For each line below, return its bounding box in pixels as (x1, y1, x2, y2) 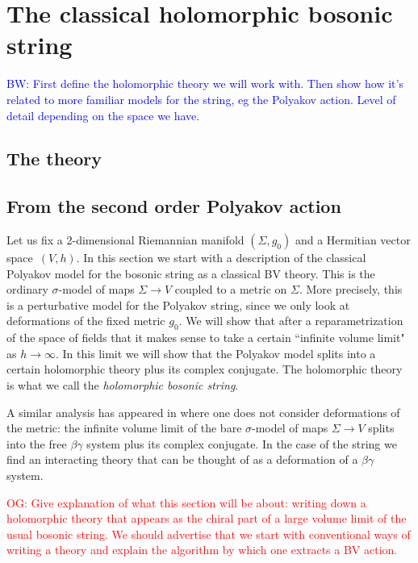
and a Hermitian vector (295, 231, 411, 248)
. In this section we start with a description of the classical (76, 249, 366, 266)
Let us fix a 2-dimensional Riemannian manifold (6, 231, 245, 248)
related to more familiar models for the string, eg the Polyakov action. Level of (6, 90, 396, 107)
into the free (6, 435, 67, 452)
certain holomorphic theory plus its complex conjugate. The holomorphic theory (6, 361, 403, 377)
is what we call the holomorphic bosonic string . (6, 377, 239, 394)
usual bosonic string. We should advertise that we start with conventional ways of (6, 525, 411, 542)
